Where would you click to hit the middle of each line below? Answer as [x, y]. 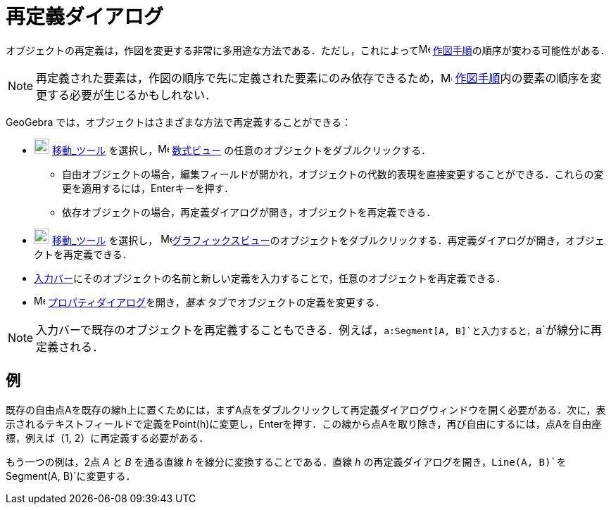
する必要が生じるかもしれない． [132, 95]
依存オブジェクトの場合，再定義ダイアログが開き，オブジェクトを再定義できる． [249, 212]
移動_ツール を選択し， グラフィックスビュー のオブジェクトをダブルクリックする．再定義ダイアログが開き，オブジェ [328, 240]
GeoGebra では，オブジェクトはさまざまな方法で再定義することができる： [178, 122]
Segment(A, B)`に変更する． [71, 476]
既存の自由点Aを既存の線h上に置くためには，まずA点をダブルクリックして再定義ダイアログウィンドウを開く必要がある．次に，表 [306, 409]
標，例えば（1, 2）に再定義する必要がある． [107, 438]
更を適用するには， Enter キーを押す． [148, 188]
